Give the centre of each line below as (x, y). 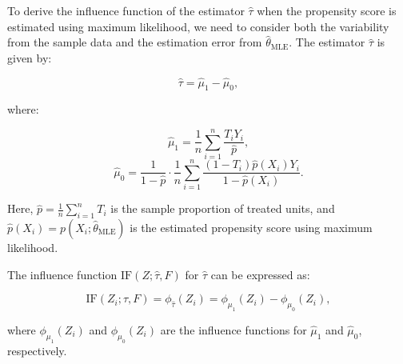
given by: (30, 57)
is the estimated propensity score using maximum (251, 228)
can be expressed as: (260, 274)
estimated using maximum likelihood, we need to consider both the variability (198, 26)
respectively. (37, 350)
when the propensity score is (327, 10)
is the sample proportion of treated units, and (223, 208)
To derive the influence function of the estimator (126, 10)
